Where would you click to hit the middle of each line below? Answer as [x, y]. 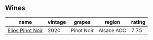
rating [138, 22]
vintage [57, 22]
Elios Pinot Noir [25, 30]
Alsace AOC [113, 30]
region [112, 22]
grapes [82, 22]
